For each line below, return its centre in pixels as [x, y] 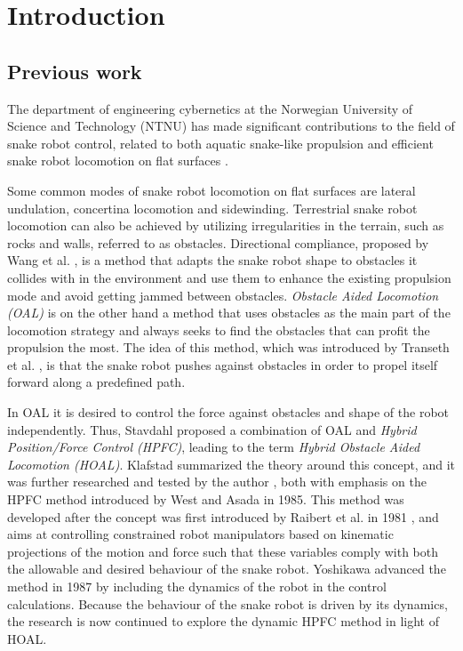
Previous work [75, 71]
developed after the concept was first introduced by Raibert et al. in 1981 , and [223, 516]
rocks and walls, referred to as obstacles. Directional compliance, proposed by [218, 242]
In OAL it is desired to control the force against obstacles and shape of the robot [228, 412]
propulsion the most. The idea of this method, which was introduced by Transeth [228, 347]
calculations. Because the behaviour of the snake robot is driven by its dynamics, [228, 603]
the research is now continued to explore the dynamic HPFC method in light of [223, 621]
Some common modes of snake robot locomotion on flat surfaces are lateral [212, 190]
